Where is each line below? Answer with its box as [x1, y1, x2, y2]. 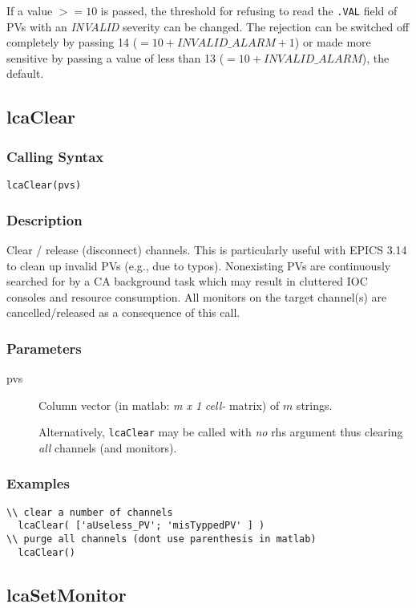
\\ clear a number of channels [6, 506, 173, 518]
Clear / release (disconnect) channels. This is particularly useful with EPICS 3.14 [6, 241, 407, 257]
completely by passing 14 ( [6, 34, 138, 51]
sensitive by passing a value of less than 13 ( [6, 49, 224, 66]
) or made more [294, 34, 371, 51]
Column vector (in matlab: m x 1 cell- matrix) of [38, 396, 280, 413]
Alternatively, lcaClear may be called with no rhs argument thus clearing [38, 424, 403, 440]
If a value [6, 2, 53, 18]
